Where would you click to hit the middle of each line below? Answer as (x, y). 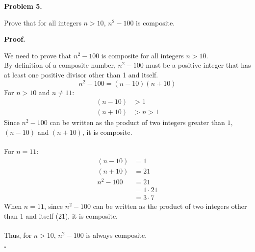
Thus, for (18, 235)
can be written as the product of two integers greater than (137, 122)
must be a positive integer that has (198, 65)
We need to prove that (38, 55)
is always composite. (116, 235)
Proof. (15, 39)
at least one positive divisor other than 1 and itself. (81, 74)
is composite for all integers (142, 55)
